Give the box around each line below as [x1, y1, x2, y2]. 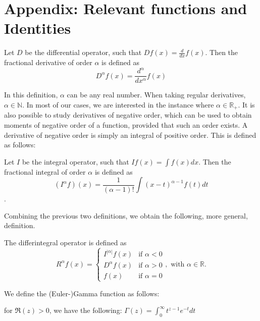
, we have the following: [49, 305, 122, 315]
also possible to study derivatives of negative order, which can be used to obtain [4, 110, 252, 120]
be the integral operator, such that [22, 156, 129, 167]
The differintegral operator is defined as [4, 237, 127, 247]
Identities [4, 18, 71, 38]
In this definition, [4, 89, 58, 100]
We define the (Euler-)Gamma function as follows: [4, 288, 160, 298]
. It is [238, 99, 255, 110]
